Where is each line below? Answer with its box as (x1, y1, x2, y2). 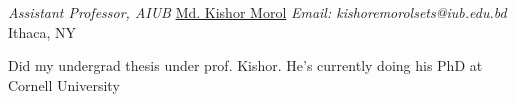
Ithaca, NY (8, 21, 77, 42)
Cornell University (8, 74, 120, 95)
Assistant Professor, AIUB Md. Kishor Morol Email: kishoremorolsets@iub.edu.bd (8, 2, 507, 22)
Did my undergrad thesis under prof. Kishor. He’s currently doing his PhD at (8, 55, 483, 76)
